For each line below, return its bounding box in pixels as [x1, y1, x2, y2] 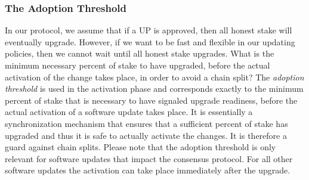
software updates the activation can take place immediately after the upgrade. [5, 164, 291, 176]
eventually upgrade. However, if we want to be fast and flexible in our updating [5, 35, 295, 48]
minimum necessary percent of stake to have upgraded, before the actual [5, 59, 270, 71]
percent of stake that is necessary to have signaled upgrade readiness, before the [5, 94, 298, 106]
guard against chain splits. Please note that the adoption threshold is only [5, 141, 276, 153]
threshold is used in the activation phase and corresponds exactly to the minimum [5, 82, 304, 95]
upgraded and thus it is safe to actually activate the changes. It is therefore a [5, 129, 287, 141]
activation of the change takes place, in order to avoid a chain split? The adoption [5, 70, 304, 83]
